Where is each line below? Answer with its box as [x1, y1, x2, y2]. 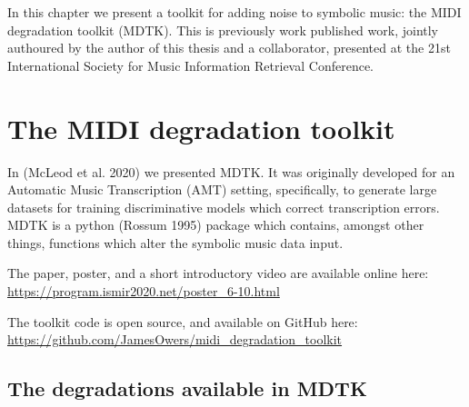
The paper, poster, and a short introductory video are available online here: [7, 263, 429, 283]
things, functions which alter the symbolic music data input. [7, 233, 344, 252]
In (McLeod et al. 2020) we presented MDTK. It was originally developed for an [7, 162, 455, 181]
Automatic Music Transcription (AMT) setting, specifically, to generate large [7, 180, 437, 199]
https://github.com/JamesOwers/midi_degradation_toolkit [7, 330, 343, 349]
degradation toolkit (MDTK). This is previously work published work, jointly [7, 20, 439, 39]
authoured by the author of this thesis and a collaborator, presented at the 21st [7, 38, 451, 57]
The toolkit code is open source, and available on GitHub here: [7, 312, 358, 331]
